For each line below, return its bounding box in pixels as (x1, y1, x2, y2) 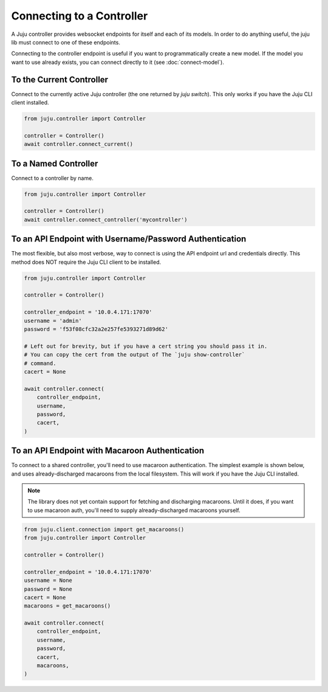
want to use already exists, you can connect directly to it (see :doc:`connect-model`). (11, 58, 224, 66)
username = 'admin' (24, 317, 82, 324)
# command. (24, 359, 56, 367)
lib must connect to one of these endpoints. (11, 38, 121, 46)
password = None (24, 586, 73, 592)
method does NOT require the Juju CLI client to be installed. (11, 258, 161, 266)
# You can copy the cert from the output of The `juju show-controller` (24, 351, 245, 358)
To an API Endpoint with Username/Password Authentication (11, 234, 247, 244)
